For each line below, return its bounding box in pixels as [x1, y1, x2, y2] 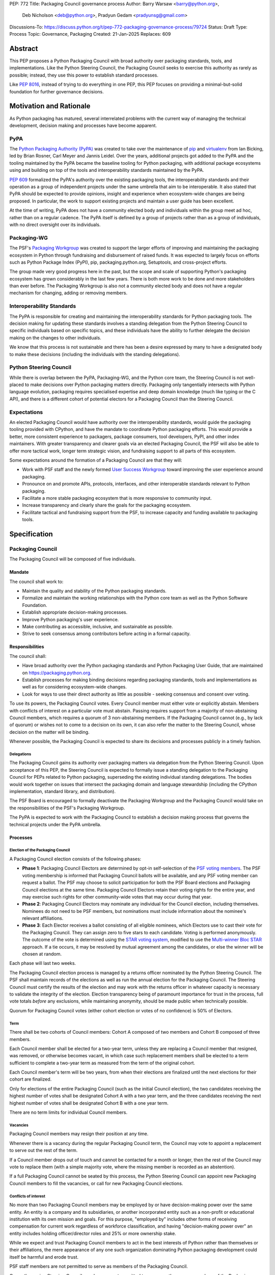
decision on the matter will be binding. [9, 729, 90, 735]
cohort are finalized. [9, 1076, 52, 1082]
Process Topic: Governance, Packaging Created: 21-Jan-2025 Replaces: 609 [9, 31, 171, 37]
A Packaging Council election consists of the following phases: [9, 856, 142, 862]
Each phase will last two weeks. [9, 960, 76, 966]
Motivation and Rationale [9, 102, 91, 111]
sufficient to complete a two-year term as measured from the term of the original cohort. [9, 1060, 196, 1066]
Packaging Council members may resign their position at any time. [9, 1131, 149, 1137]
